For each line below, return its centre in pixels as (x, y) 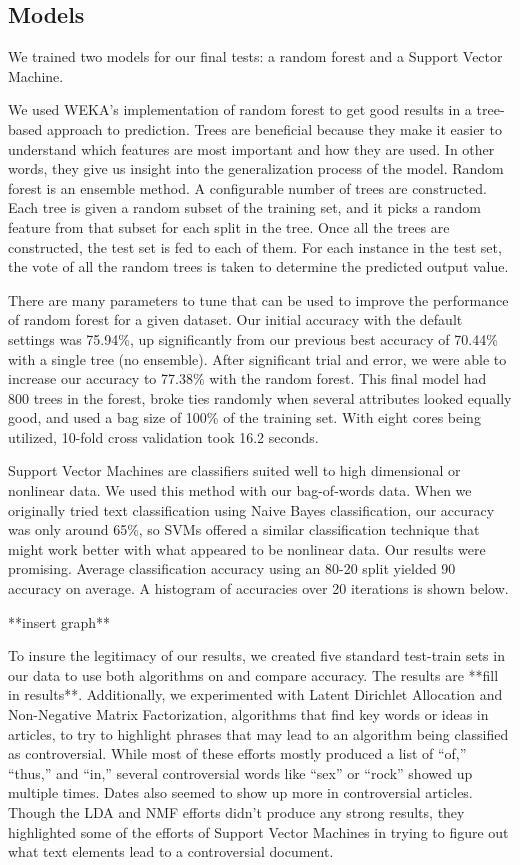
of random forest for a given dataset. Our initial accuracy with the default (235, 319)
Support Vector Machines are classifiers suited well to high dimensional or (234, 470)
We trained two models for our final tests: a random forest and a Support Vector (255, 56)
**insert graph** (59, 621)
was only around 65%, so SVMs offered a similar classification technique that (244, 529)
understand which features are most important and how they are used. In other (251, 148)
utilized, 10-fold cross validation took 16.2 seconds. (163, 436)
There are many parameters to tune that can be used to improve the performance (258, 299)
